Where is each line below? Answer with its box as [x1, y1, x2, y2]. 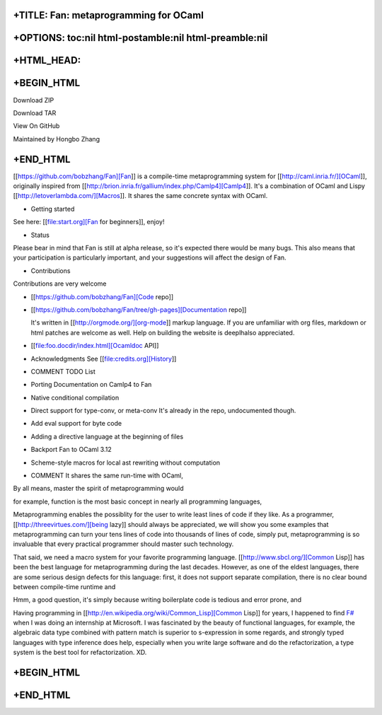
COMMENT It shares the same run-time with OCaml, [30, 471, 183, 480]
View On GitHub [13, 122, 60, 130]
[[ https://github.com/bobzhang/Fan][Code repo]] [30, 292, 174, 301]
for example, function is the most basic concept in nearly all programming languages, [13, 497, 262, 506]
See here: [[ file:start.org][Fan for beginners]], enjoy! [13, 218, 165, 226]
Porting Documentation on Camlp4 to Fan [30, 380, 152, 389]
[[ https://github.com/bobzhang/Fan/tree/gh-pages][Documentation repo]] [30, 305, 247, 314]
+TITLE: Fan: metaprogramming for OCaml [13, 9, 204, 21]
